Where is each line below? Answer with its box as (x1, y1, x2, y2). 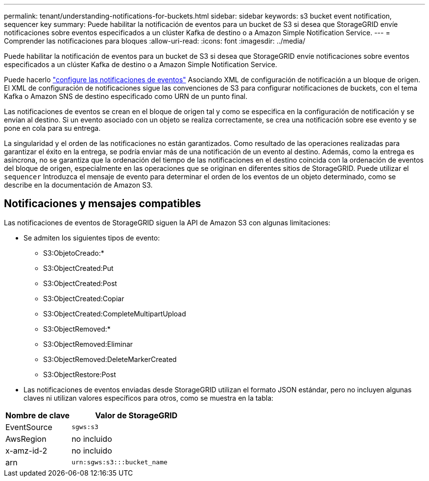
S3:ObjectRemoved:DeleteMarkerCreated (43, 355, 177, 363)
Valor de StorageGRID (95, 410, 178, 420)
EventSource (5, 422, 52, 432)
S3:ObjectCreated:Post (43, 279, 117, 288)
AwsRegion (5, 433, 47, 444)
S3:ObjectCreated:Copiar (43, 294, 124, 303)
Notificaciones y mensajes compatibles (4, 197, 201, 210)
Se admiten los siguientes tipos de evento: (24, 233, 160, 242)
